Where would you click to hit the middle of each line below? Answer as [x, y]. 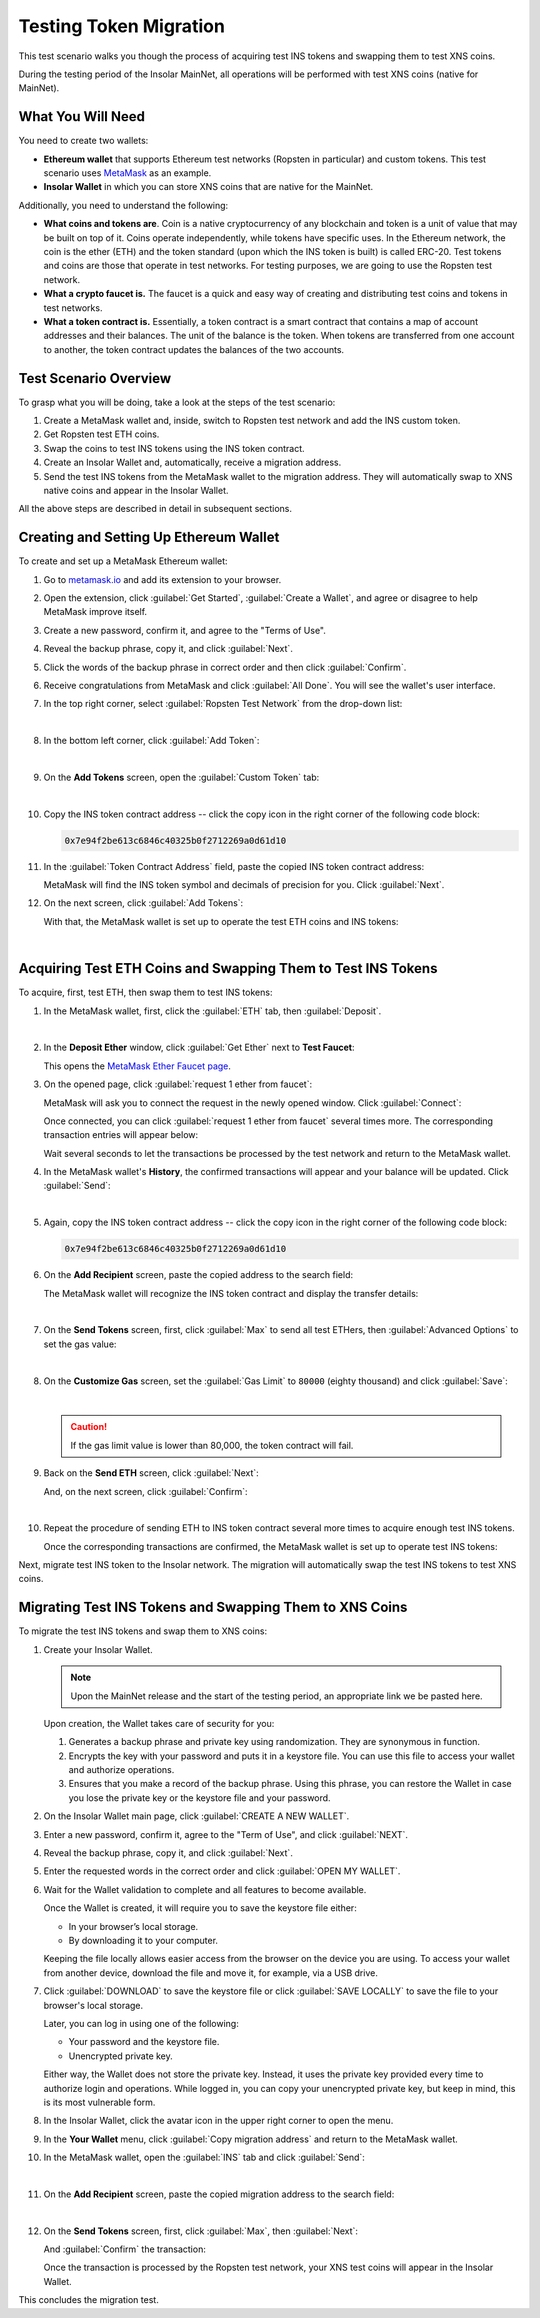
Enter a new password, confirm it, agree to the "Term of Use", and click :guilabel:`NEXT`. [226, 1834]
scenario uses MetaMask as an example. [127, 173]
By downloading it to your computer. [143, 1940]
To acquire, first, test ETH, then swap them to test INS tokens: [145, 992]
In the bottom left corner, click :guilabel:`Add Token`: [151, 741]
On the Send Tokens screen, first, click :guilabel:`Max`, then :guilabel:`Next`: [201, 2231]
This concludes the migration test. [88, 2300]
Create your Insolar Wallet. [98, 1649]
